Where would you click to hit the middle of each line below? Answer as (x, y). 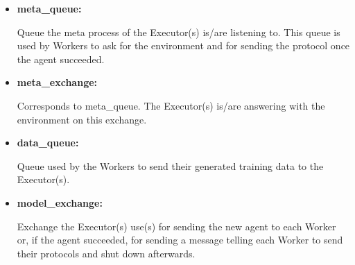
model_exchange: (60, 202)
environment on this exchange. (82, 119)
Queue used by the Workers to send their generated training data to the (170, 165)
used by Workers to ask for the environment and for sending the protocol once (183, 45)
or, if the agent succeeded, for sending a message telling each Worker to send (180, 240)
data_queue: (48, 143)
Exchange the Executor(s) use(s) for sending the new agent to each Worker (176, 226)
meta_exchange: (57, 82)
